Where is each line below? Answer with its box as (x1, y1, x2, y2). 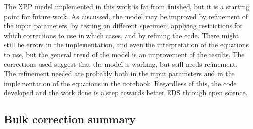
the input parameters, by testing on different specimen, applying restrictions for (4, 21, 243, 31)
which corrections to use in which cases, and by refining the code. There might (4, 30, 239, 40)
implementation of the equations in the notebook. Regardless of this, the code (4, 78, 237, 88)
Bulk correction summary (4, 111, 136, 127)
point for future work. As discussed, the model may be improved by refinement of (4, 11, 248, 21)
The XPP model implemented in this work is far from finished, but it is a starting (4, 1, 250, 11)
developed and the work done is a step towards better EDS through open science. (4, 87, 248, 98)
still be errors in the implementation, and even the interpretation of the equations (4, 40, 249, 50)
